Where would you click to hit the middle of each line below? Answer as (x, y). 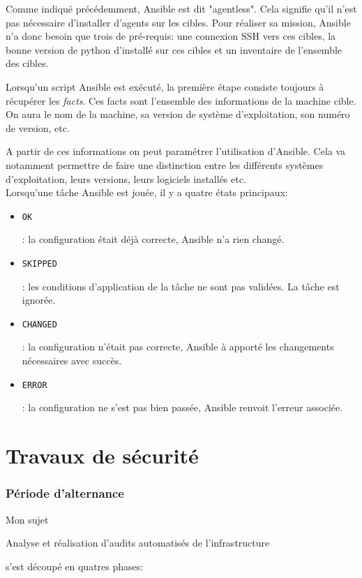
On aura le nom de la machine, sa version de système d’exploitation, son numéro (178, 114)
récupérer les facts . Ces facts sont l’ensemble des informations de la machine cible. (181, 100)
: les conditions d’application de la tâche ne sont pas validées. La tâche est (181, 286)
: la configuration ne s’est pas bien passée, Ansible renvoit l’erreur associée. (182, 407)
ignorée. (39, 300)
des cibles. (27, 63)
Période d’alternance (65, 493)
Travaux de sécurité (102, 455)
